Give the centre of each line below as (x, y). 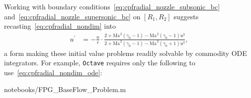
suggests (186, 16)
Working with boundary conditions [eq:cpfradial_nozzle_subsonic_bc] (112, 6)
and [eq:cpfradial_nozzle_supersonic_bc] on (72, 16)
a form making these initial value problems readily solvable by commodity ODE (125, 53)
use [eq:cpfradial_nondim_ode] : (53, 72)
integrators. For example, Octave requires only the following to (100, 63)
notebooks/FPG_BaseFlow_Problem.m (65, 89)
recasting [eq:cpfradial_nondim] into (60, 26)
